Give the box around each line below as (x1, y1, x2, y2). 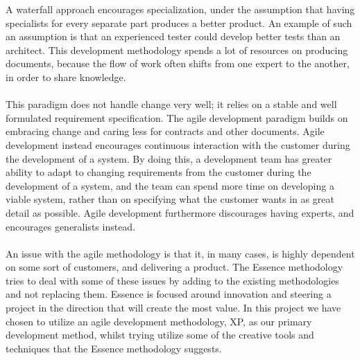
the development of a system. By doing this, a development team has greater (6, 151, 332, 165)
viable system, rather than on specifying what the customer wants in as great (6, 192, 334, 206)
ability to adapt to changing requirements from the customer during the (6, 165, 311, 179)
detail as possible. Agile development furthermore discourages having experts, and (6, 205, 354, 219)
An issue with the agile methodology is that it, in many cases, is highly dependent (6, 246, 355, 260)
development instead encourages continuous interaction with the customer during (6, 137, 350, 152)
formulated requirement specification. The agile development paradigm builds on (6, 110, 348, 125)
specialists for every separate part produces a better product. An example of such (6, 15, 352, 30)
